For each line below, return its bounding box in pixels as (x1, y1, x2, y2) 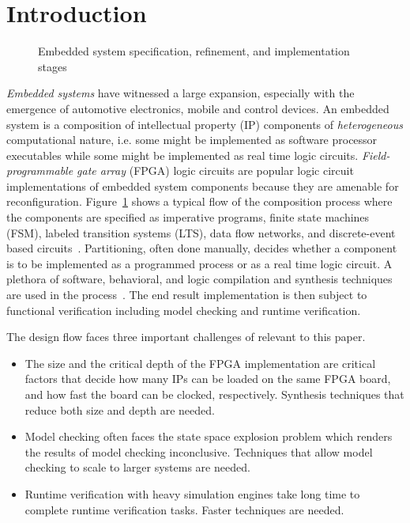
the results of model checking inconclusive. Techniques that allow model (24, 443, 373, 460)
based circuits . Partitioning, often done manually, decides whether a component (6, 240, 397, 256)
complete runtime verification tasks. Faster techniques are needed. (24, 501, 344, 517)
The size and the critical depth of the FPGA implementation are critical (24, 354, 376, 371)
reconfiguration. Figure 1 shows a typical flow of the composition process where (6, 193, 393, 210)
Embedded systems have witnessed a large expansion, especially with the (6, 85, 355, 101)
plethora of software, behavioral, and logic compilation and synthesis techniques (6, 271, 393, 287)
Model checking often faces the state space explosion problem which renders (24, 428, 393, 445)
